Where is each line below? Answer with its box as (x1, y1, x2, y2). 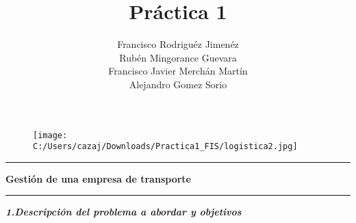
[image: (33, 130, 68, 140)
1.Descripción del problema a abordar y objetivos (5, 205, 242, 219)
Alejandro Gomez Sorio (129, 77, 227, 91)
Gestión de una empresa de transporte (5, 171, 191, 185)
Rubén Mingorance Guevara (119, 50, 237, 64)
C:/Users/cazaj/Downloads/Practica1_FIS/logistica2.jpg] (33, 142, 298, 152)
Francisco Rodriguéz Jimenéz (117, 37, 239, 51)
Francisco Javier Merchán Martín (108, 64, 248, 78)
